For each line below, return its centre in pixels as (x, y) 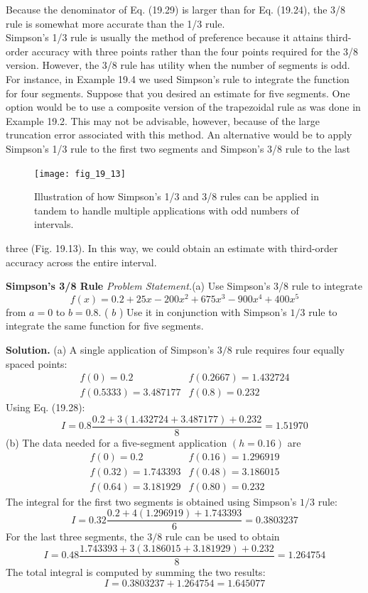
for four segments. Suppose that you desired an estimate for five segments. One (178, 93)
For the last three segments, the (75, 537)
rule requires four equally (290, 350)
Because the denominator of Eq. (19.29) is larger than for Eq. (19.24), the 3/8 (176, 9)
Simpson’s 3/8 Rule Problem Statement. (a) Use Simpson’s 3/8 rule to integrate (184, 286)
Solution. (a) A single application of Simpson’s (110, 350)
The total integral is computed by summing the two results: (136, 571)
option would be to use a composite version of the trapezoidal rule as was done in (183, 107)
